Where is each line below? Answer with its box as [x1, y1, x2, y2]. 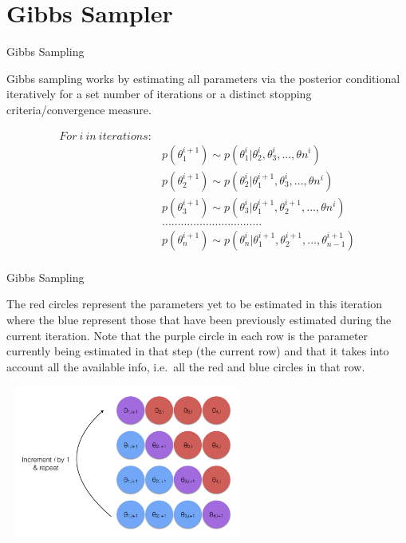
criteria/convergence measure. [6, 101, 152, 117]
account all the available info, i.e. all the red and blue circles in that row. [6, 358, 365, 375]
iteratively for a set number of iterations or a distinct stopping [6, 85, 312, 102]
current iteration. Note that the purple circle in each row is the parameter [6, 327, 369, 343]
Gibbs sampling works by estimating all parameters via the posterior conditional [6, 69, 400, 86]
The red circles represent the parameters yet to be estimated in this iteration [6, 295, 383, 312]
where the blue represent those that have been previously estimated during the [6, 311, 392, 327]
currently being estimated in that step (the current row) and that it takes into [6, 343, 389, 359]
